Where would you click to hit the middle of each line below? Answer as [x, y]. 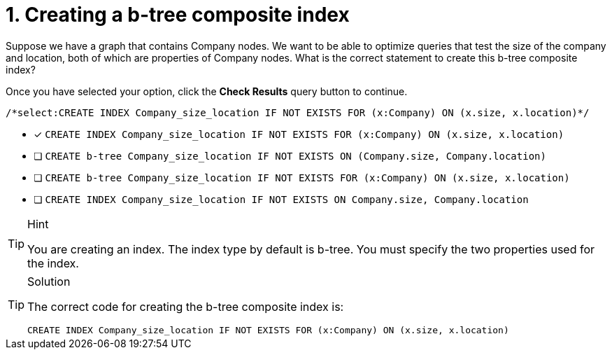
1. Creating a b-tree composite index [178, 15]
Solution [49, 281]
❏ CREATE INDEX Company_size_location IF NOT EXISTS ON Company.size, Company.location [281, 199]
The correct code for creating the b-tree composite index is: [186, 306]
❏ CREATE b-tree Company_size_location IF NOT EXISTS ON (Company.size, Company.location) [290, 155]
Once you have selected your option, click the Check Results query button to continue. [207, 91]
